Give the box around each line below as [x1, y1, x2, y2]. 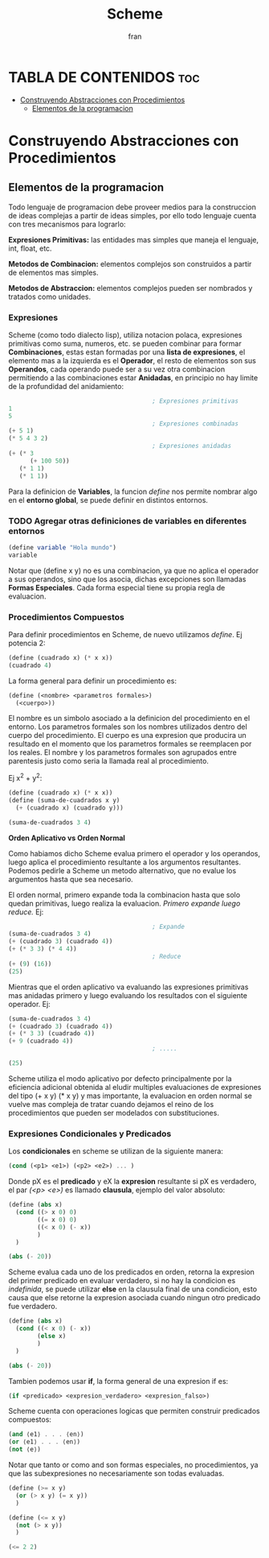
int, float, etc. [8, 243, 52, 253]
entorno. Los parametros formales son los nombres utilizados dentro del [8, 722, 247, 731]
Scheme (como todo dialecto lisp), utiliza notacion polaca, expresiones [8, 329, 243, 339]
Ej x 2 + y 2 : [8, 772, 43, 783]
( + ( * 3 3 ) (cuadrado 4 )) [8, 1030, 95, 1038]
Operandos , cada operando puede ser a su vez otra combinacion [8, 364, 226, 374]
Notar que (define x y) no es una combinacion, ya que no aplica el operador [8, 566, 259, 575]
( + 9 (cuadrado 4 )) [8, 1037, 74, 1046]
